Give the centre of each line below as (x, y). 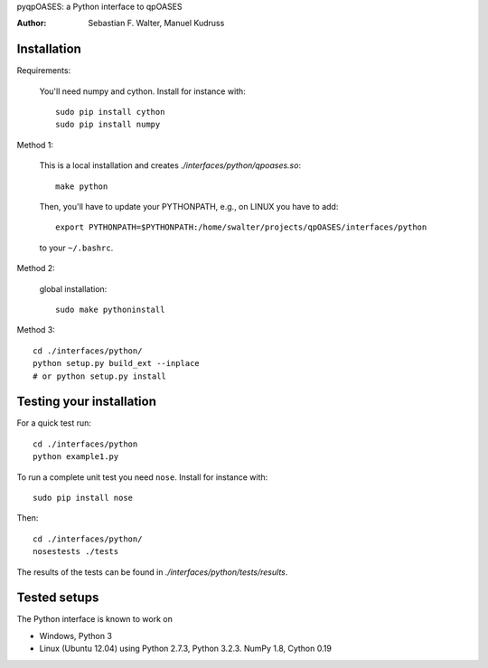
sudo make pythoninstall (110, 309)
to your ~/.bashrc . (76, 248)
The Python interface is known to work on (95, 619)
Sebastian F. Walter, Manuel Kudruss (156, 24)
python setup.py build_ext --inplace (117, 363)
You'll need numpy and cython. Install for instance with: (142, 91)
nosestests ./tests (76, 552)
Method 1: (35, 145)
